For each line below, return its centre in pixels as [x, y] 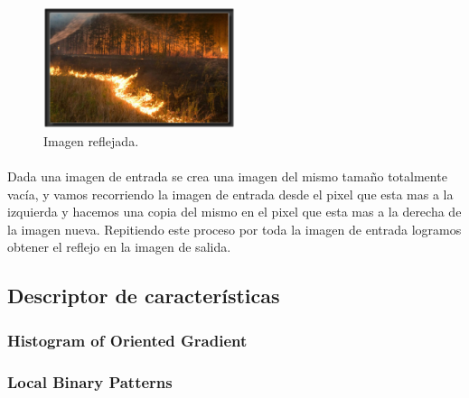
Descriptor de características [144, 296]
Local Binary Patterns [90, 381]
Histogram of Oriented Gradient [127, 340]
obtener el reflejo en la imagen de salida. [119, 247]
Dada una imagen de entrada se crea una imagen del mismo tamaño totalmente [227, 176]
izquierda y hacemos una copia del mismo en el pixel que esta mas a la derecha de [234, 212]
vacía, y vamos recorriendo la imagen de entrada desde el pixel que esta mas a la [230, 194]
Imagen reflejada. [91, 140]
